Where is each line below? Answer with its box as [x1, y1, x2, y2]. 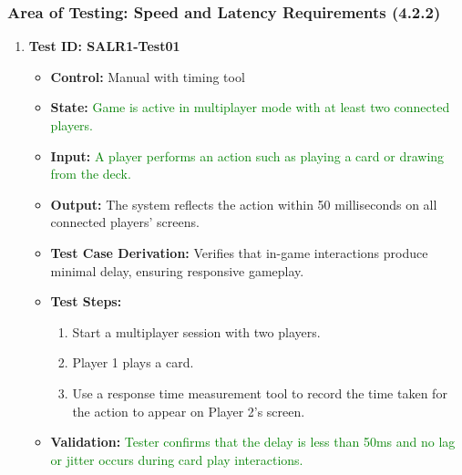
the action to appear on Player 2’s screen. [72, 401, 305, 420]
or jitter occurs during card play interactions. [50, 449, 303, 469]
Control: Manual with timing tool [50, 67, 245, 86]
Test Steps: [50, 292, 122, 311]
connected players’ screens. [50, 212, 200, 232]
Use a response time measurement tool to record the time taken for [72, 383, 447, 402]
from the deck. [50, 164, 131, 183]
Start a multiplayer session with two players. [72, 322, 321, 341]
